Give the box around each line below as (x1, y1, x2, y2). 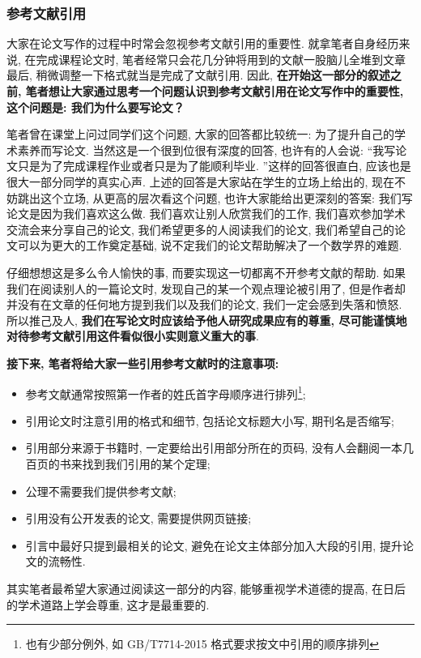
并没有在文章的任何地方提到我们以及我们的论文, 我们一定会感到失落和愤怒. (6, 296, 402, 313)
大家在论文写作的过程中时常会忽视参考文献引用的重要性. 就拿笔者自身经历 (6, 35, 399, 52)
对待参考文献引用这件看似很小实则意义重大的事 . (6, 327, 259, 344)
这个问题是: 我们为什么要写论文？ (6, 98, 185, 115)
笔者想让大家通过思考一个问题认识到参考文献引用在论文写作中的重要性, (25, 83, 404, 99)
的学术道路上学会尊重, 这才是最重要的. (6, 596, 210, 613)
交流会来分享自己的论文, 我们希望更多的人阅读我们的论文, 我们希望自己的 (6, 220, 395, 237)
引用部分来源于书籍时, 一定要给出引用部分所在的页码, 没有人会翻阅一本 (25, 439, 402, 456)
